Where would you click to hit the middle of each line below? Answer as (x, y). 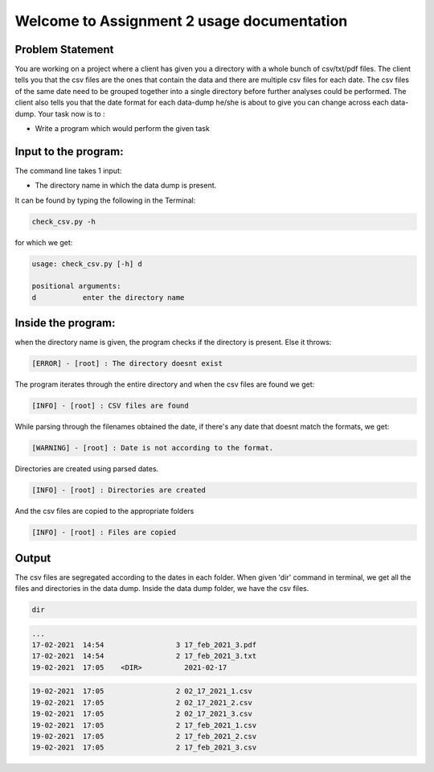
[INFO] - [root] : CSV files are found (110, 406)
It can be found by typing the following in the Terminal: (105, 200)
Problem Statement (64, 49)
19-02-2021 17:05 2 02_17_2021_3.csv (142, 714)
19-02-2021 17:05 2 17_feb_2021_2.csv (144, 736)
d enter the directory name (108, 297)
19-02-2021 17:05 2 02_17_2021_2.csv (142, 702)
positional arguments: (76, 286)
